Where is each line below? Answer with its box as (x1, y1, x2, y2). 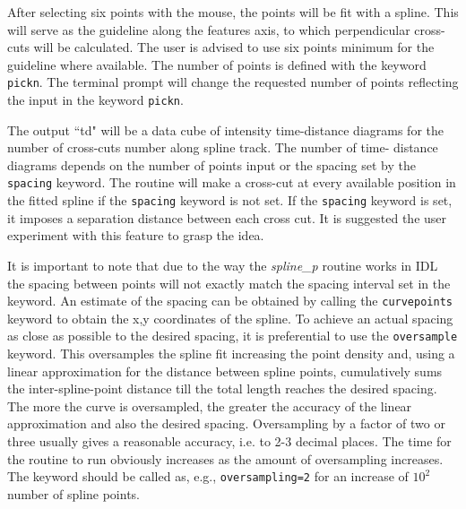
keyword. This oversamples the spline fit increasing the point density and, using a (7, 344, 455, 363)
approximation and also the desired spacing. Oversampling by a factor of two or (7, 414, 445, 433)
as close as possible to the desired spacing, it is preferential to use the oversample (7, 326, 458, 345)
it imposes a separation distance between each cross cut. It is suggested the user (7, 208, 447, 227)
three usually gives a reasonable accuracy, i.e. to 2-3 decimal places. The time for (7, 432, 452, 451)
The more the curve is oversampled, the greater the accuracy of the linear (7, 396, 412, 415)
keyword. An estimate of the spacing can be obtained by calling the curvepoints (7, 291, 453, 310)
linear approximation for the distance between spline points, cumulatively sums (7, 361, 443, 380)
